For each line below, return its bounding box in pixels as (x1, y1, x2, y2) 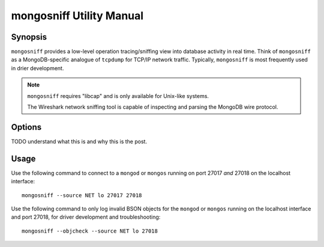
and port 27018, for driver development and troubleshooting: (11, 213, 161, 221)
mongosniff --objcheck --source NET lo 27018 (22, 227, 158, 234)
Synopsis (11, 32, 47, 42)
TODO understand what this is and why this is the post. (11, 138, 147, 145)
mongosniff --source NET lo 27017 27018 (22, 192, 142, 198)
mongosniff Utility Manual (11, 9, 144, 22)
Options (11, 122, 42, 132)
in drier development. (11, 64, 64, 72)
